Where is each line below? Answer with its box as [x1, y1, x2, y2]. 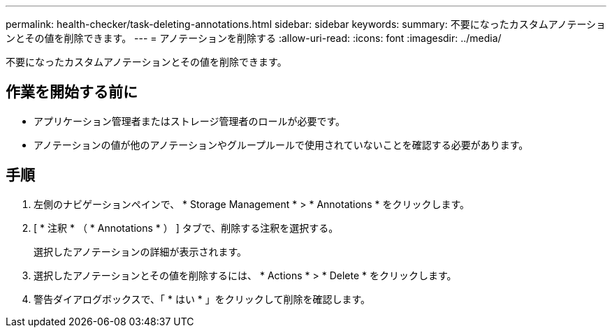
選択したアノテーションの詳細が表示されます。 [34, 245, 247, 258]
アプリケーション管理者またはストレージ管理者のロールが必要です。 [34, 114, 346, 127]
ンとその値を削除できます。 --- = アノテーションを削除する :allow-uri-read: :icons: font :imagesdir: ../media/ [6, 32, 502, 44]
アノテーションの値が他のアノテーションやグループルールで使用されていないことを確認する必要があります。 [34, 138, 529, 151]
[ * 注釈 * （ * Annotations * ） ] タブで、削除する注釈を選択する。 [34, 221, 339, 234]
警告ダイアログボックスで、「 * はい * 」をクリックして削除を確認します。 [34, 293, 370, 305]
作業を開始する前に [6, 83, 138, 101]
